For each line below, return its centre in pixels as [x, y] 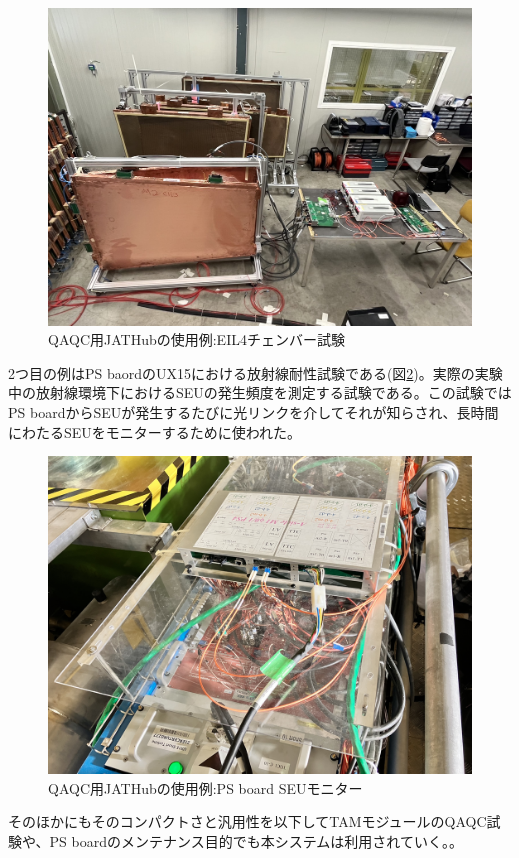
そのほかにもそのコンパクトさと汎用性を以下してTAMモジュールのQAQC [247, 821]
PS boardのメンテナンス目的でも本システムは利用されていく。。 [256, 840]
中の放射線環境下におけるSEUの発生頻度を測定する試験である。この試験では [260, 392]
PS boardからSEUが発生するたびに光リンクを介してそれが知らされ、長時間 [253, 411]
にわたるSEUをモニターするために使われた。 [155, 431]
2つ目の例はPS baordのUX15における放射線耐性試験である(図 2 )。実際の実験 [255, 372]
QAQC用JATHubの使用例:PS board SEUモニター [205, 787]
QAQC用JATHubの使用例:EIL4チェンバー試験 [196, 339]
